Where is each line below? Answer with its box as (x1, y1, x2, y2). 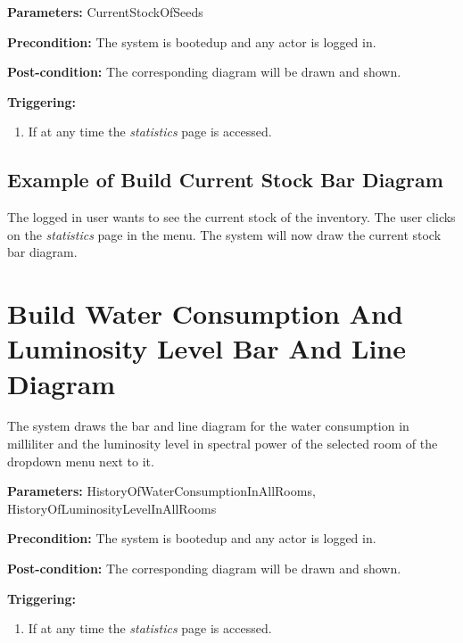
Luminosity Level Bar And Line (7, 330, 406, 367)
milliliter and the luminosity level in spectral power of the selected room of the (7, 434, 438, 453)
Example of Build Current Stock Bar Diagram (7, 166, 443, 194)
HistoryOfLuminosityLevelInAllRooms (7, 499, 217, 517)
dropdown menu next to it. (7, 451, 154, 470)
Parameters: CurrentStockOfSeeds (7, 3, 203, 21)
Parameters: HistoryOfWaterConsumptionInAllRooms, (7, 482, 316, 500)
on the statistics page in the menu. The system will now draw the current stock (7, 225, 442, 243)
